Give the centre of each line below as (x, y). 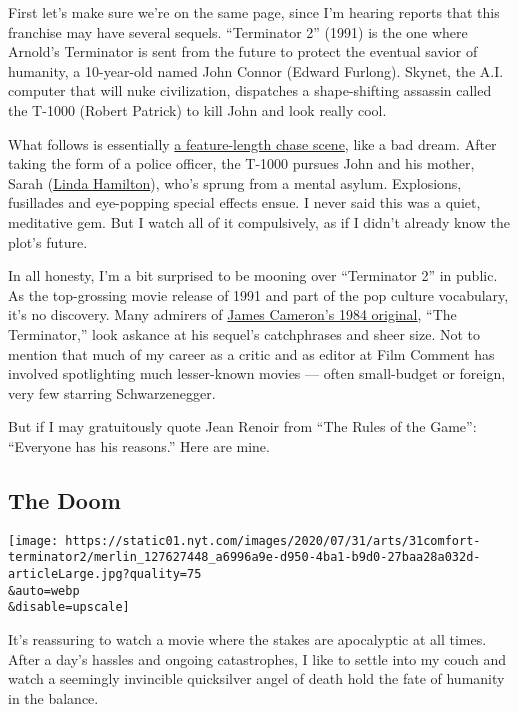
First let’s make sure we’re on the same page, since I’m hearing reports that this (254, 12)
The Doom (64, 499)
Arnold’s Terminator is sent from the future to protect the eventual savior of (243, 51)
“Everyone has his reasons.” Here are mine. (139, 445)
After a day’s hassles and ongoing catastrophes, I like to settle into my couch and (257, 658)
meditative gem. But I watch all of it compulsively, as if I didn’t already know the (259, 221)
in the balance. (53, 697)
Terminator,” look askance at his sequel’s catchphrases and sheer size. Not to (244, 333)
